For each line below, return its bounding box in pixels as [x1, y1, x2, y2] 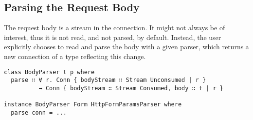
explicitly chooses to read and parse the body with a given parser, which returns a [4, 41, 249, 52]
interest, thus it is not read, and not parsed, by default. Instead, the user [4, 32, 221, 42]
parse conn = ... [11, 109, 67, 116]
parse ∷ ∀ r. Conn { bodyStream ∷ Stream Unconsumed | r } [11, 77, 206, 84]
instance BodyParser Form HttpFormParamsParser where [4, 101, 182, 108]
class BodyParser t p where [4, 68, 95, 76]
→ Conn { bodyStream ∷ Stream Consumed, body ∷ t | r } [38, 84, 224, 92]
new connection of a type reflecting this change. [4, 51, 146, 61]
